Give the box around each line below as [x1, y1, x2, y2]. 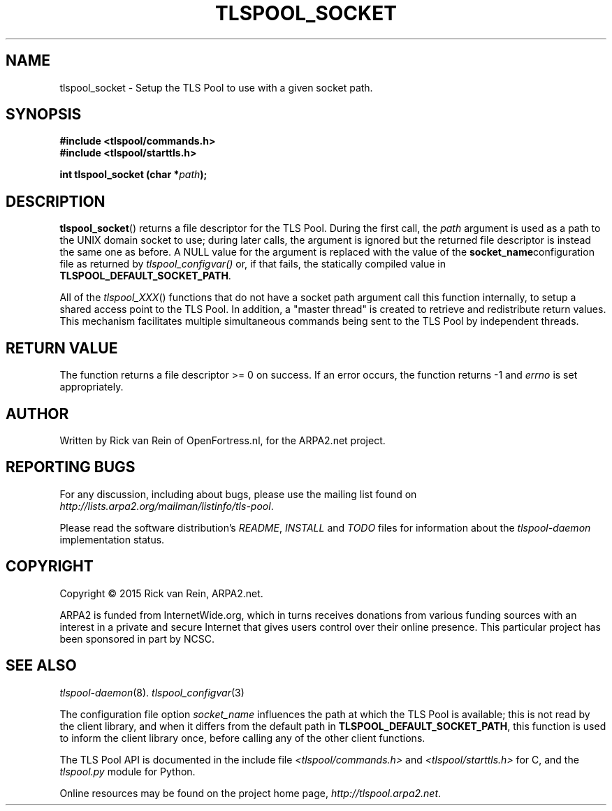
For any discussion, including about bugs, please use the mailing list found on [59, 488, 417, 500]
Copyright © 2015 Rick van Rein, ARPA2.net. [59, 587, 263, 599]
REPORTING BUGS [6, 458, 136, 476]
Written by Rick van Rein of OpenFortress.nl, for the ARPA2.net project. [59, 434, 386, 446]
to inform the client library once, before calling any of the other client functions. [59, 731, 425, 744]
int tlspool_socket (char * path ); [59, 168, 207, 181]
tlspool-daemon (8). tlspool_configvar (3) [59, 686, 245, 699]
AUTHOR [6, 404, 69, 423]
